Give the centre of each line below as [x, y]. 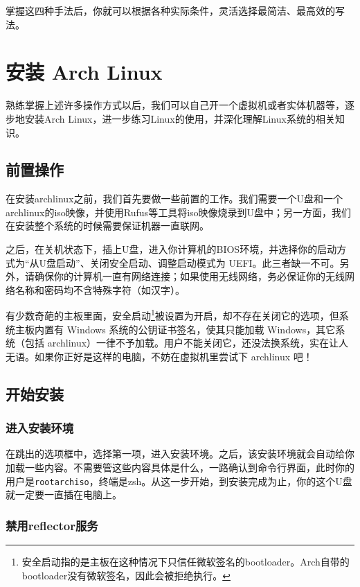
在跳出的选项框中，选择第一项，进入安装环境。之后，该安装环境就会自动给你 [180, 454]
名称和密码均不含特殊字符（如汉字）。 [100, 289]
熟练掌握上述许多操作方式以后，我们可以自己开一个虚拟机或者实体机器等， [175, 105]
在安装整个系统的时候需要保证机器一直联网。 [107, 226]
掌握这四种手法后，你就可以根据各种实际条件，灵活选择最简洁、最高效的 [170, 10]
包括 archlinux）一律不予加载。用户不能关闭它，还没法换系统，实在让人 [187, 343]
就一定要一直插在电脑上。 [64, 494]
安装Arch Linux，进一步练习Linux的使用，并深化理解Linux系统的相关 [180, 118]
